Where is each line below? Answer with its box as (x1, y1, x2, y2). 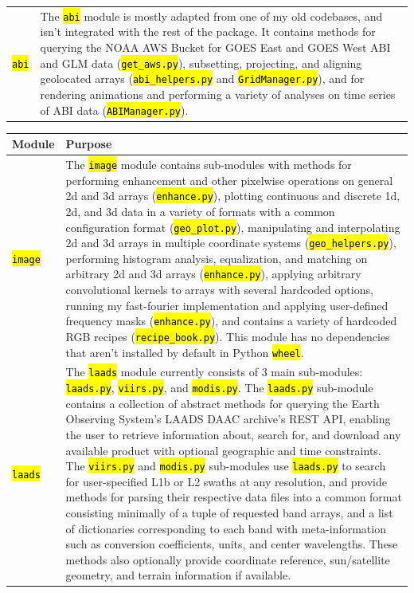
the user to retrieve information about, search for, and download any (65, 426, 401, 442)
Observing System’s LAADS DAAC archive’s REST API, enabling (65, 410, 391, 427)
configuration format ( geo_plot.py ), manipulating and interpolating (65, 218, 400, 235)
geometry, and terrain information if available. (65, 567, 291, 583)
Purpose (65, 135, 112, 152)
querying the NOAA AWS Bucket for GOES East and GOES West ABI (40, 39, 391, 55)
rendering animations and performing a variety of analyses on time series (40, 85, 396, 102)
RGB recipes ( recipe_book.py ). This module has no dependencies (65, 328, 390, 344)
